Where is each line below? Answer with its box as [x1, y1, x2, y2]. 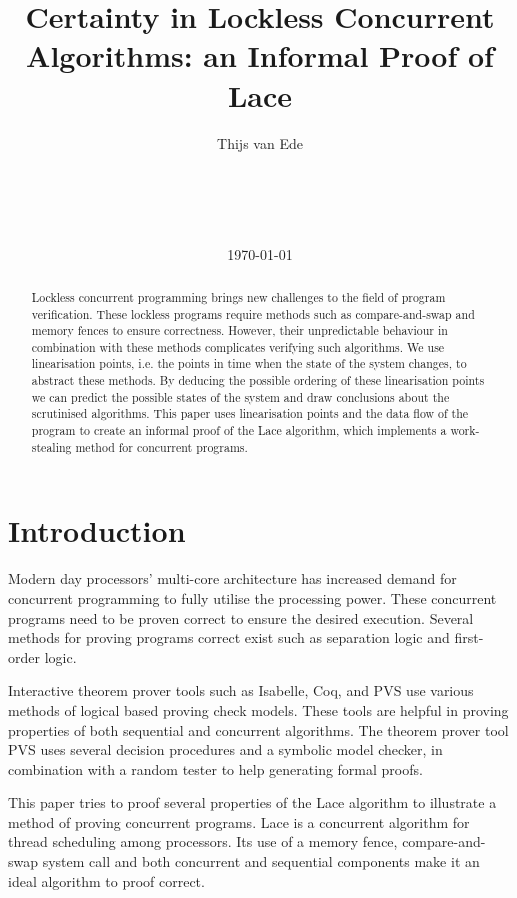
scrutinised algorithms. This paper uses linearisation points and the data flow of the [31, 405, 469, 422]
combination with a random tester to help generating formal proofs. [8, 758, 423, 779]
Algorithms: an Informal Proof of [26, 35, 494, 76]
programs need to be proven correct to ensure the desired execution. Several [8, 607, 474, 628]
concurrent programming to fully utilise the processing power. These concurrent [8, 587, 497, 608]
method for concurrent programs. [75, 438, 248, 455]
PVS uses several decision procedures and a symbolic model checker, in [8, 739, 443, 760]
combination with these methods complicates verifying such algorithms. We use [31, 338, 445, 355]
